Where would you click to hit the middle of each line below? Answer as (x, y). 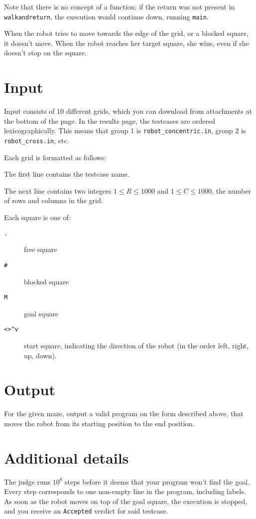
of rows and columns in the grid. (54, 200)
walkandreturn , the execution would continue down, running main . (106, 16)
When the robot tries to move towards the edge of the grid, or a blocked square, (126, 33)
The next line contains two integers (58, 190)
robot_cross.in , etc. (37, 140)
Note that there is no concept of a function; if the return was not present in (120, 6)
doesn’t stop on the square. (45, 53)
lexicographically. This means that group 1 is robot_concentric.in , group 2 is (125, 130)
